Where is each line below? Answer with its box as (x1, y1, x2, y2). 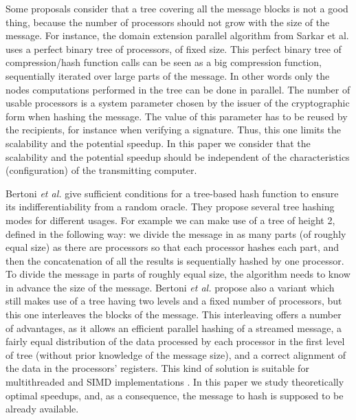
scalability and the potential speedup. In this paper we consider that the (5, 135, 311, 150)
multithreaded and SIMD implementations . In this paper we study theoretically (5, 375, 344, 389)
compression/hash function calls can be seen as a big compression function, (5, 55, 322, 69)
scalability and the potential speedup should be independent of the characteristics (5, 149, 350, 164)
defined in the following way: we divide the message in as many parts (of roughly (5, 226, 346, 241)
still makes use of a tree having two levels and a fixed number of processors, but (5, 294, 342, 308)
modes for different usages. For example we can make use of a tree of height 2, (5, 212, 335, 227)
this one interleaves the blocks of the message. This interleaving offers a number (5, 307, 342, 322)
